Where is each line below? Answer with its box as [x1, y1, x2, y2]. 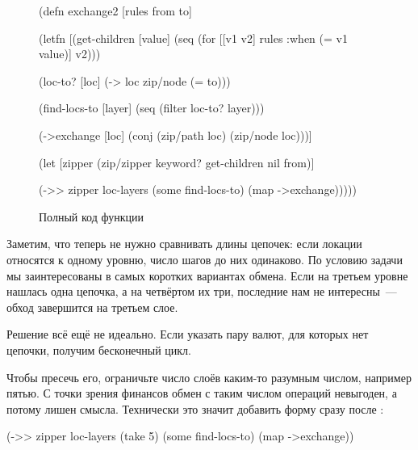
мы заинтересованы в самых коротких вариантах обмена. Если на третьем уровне [6, 267, 408, 284]
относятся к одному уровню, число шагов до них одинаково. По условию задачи [6, 250, 403, 267]
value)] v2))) [39, 45, 101, 62]
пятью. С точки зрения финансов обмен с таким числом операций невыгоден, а [6, 385, 397, 402]
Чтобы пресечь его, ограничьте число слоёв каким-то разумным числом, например [6, 368, 412, 385]
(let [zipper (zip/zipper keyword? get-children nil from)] [39, 154, 315, 170]
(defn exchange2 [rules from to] [39, 2, 192, 19]
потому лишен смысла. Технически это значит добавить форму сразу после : [6, 400, 384, 417]
